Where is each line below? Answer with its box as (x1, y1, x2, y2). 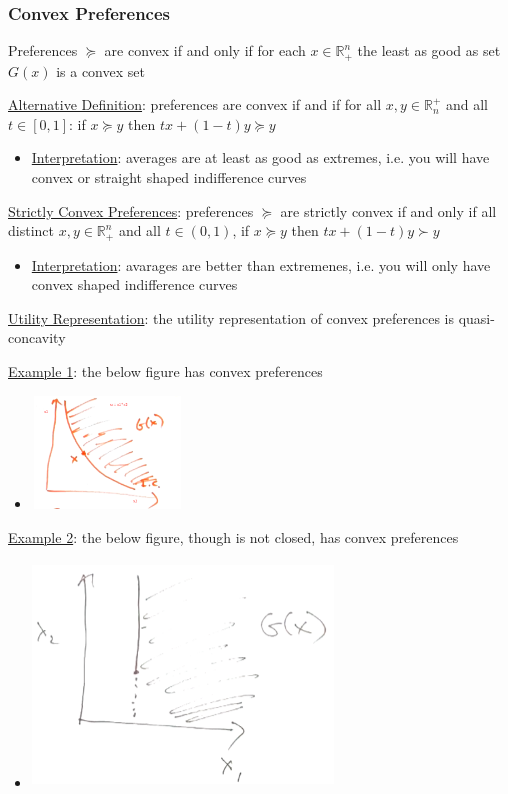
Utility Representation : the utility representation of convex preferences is (8, 307, 454, 328)
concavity (8, 327, 66, 348)
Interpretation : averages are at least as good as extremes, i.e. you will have (31, 147, 490, 168)
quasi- (458, 307, 495, 328)
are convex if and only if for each (104, 40, 306, 61)
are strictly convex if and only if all (280, 200, 497, 221)
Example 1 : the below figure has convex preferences (8, 361, 323, 382)
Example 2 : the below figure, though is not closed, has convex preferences (8, 526, 459, 547)
